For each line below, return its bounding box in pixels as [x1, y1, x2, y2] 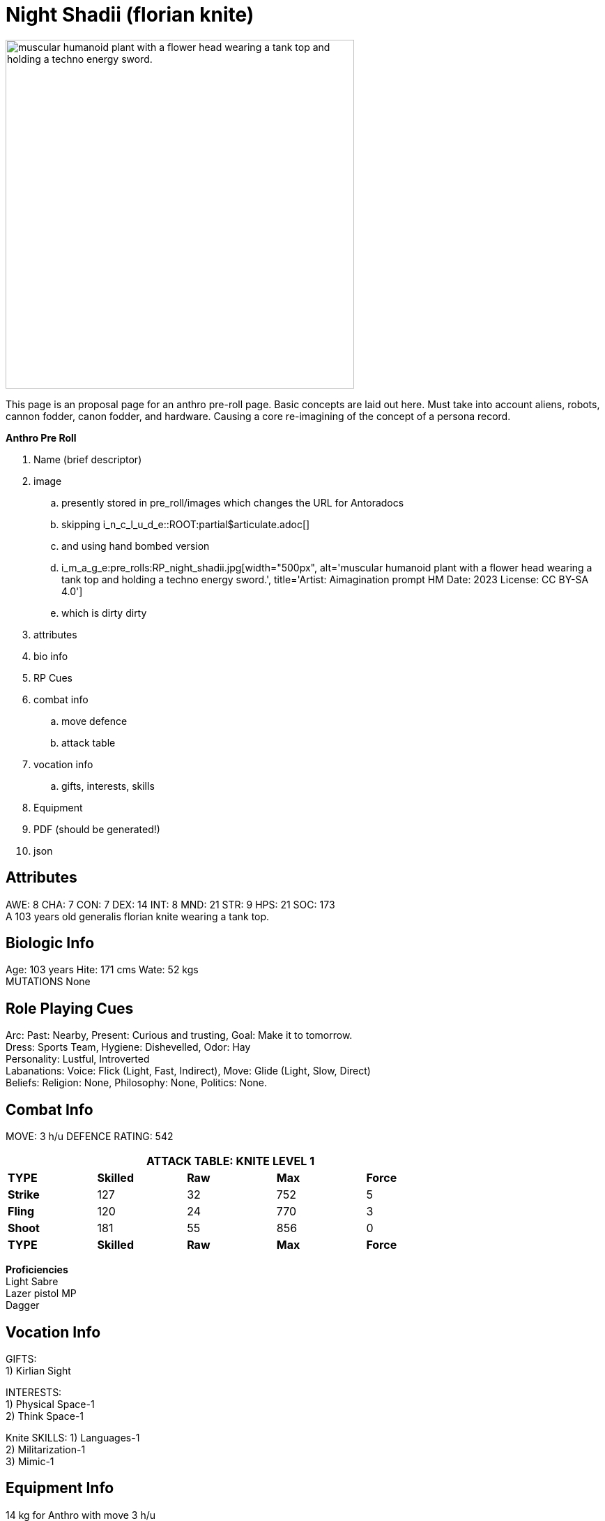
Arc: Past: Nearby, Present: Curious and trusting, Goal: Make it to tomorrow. [6, 1029, 353, 1042]
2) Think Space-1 [6, 1409, 84, 1422]
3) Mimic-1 [6, 1455, 54, 1467]
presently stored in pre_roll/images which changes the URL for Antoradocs [61, 496, 404, 509]
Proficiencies [6, 1264, 68, 1276]
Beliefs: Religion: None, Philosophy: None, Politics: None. [6, 1077, 267, 1089]
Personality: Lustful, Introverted [6, 1053, 150, 1065]
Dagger [6, 1299, 40, 1312]
